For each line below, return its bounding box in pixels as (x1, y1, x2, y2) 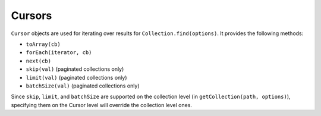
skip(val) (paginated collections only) (26, 65, 124, 73)
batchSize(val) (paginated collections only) (26, 82, 140, 89)
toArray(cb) (26, 40, 61, 48)
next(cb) (26, 57, 52, 64)
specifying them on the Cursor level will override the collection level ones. (11, 101, 193, 108)
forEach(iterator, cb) (26, 49, 92, 56)
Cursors (11, 9, 52, 22)
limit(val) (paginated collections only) (26, 74, 127, 81)
